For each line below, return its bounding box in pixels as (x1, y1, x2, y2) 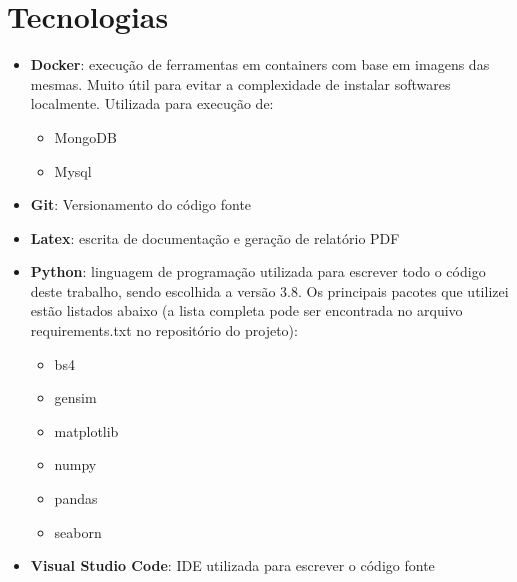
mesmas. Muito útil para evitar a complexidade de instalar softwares (30, 73, 451, 94)
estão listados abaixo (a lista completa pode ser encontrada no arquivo (30, 300, 463, 321)
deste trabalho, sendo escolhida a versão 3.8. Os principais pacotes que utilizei (30, 280, 509, 301)
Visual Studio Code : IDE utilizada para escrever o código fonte (30, 555, 435, 576)
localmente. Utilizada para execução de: (30, 93, 274, 114)
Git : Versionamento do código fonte (30, 194, 252, 215)
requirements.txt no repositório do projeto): (30, 320, 298, 341)
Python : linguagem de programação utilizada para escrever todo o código (30, 261, 486, 282)
